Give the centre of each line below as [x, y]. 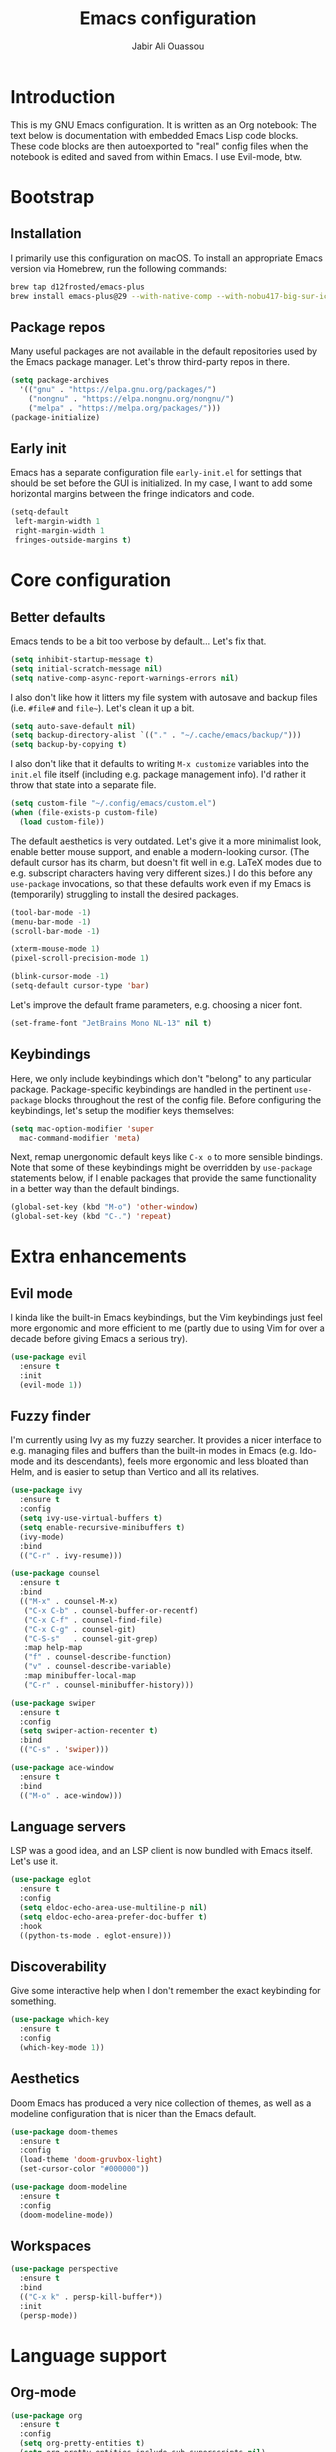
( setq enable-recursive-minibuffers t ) [102, 1527]
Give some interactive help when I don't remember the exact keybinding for [166, 1991]
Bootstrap [52, 196]
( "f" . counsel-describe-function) [97, 1657]
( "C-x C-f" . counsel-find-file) [93, 1620]
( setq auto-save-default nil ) [73, 726]
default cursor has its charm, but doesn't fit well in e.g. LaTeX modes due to [166, 862]
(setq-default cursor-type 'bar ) [80, 986]
